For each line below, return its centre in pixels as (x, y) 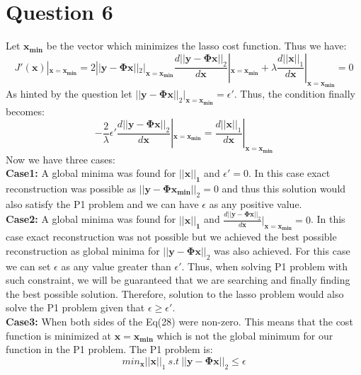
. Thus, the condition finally (295, 94)
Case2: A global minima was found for (91, 219)
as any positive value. (256, 203)
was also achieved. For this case (282, 250)
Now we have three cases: (61, 159)
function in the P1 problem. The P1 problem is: (109, 349)
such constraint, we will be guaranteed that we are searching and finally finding (178, 280)
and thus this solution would (284, 189)
